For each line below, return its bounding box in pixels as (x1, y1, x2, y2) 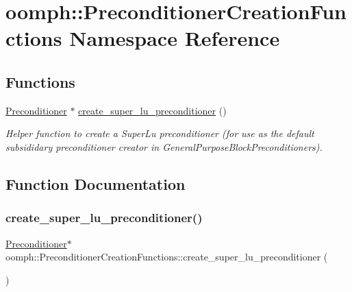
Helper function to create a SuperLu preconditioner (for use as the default (5, 126, 314, 141)
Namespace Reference (69, 24, 280, 52)
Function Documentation (5, 173, 186, 194)
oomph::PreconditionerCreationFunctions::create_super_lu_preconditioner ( (5, 250, 328, 264)
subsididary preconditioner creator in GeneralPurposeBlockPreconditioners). (5, 139, 323, 154)
